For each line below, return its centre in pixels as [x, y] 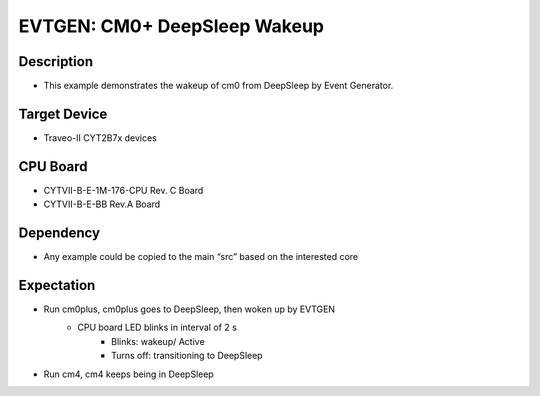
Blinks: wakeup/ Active [158, 341]
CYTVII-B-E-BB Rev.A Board [102, 204]
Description [56, 61]
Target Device [63, 113]
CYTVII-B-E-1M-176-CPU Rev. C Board [123, 190]
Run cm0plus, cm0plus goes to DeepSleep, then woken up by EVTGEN [189, 309]
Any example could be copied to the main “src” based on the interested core [201, 257]
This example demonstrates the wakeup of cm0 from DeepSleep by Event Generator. [218, 86]
